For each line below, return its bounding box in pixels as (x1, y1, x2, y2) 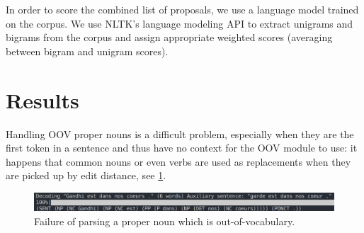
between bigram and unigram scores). (6, 43, 169, 58)
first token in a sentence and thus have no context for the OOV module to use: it (6, 140, 358, 155)
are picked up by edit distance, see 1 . (6, 168, 166, 183)
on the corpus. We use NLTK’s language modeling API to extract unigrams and (6, 16, 353, 30)
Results (6, 85, 79, 114)
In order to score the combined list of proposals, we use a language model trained (6, 2, 359, 16)
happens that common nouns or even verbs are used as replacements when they (6, 154, 351, 169)
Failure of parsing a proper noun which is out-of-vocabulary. (34, 213, 295, 228)
